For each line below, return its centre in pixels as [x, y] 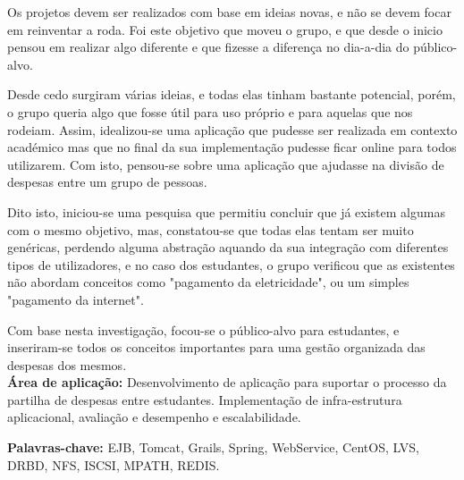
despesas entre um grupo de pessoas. [107, 182]
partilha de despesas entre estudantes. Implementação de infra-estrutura [205, 399]
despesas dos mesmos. [67, 364]
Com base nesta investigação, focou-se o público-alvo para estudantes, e [203, 329]
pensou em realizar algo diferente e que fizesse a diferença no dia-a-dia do [208, 47]
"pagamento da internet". [76, 299]
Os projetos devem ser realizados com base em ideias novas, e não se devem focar [229, 12]
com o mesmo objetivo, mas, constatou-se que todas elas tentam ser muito [211, 229]
